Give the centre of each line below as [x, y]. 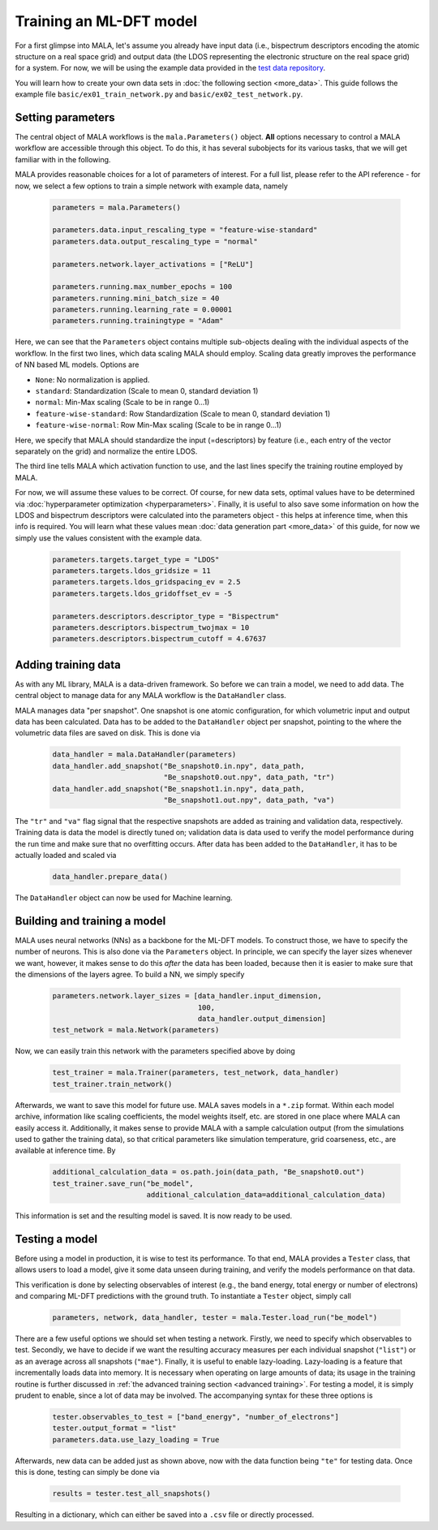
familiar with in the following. [63, 159]
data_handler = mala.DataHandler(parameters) [144, 754]
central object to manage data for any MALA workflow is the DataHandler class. [151, 696]
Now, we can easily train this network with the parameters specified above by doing [155, 1051]
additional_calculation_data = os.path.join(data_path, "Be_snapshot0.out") [208, 1172]
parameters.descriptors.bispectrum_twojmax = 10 [151, 628]
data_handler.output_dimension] [262, 1019]
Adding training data [68, 664]
